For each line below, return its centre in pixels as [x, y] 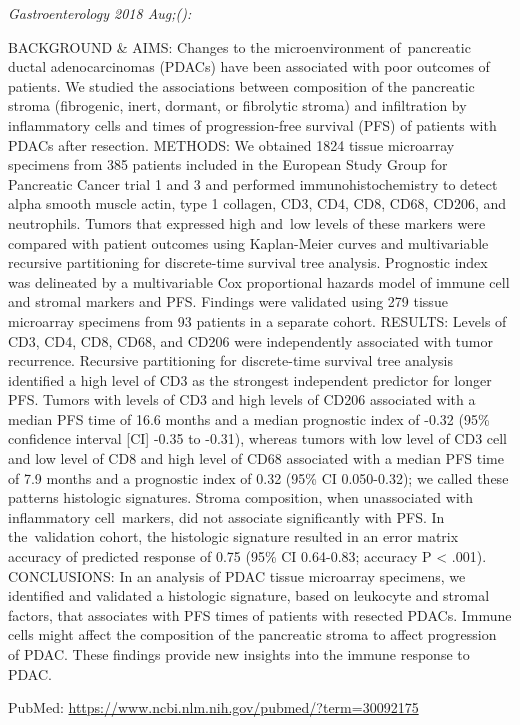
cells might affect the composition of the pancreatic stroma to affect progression [252, 634]
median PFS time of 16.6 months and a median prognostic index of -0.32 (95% [249, 418]
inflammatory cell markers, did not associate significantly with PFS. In [226, 516]
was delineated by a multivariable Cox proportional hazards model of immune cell [259, 281]
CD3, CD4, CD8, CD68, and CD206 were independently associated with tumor [250, 340]
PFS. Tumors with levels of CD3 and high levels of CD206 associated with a [242, 399]
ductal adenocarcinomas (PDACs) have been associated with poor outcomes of [249, 66]
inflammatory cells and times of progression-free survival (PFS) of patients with [252, 124]
